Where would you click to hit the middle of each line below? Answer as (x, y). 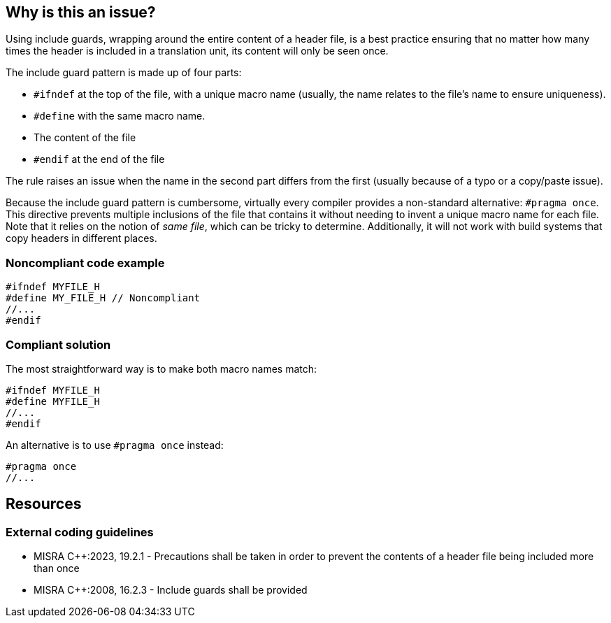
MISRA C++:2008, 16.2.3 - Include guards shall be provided (171, 590)
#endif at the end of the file (99, 159)
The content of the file (85, 138)
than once (57, 568)
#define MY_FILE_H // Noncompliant (103, 298)
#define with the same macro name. (120, 116)
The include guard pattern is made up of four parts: (124, 73)
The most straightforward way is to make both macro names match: (161, 368)
